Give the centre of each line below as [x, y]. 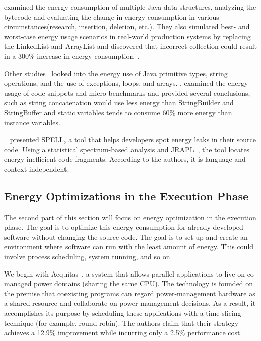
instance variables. [32, 122]
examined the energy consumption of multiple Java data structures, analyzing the [130, 7]
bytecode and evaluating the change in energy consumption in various [112, 16]
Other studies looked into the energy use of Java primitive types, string [116, 73]
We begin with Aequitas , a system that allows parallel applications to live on [124, 273]
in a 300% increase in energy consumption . [72, 56]
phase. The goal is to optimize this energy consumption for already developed [124, 227]
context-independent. [37, 168]
